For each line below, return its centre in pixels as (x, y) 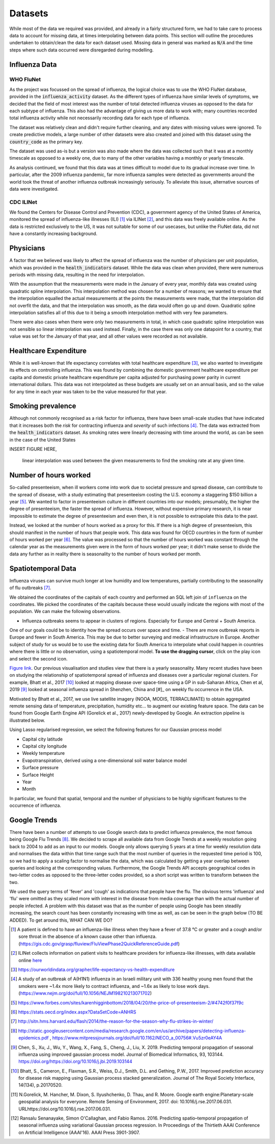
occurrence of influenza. (35, 805)
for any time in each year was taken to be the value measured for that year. (88, 391)
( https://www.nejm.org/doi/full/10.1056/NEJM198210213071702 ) (85, 993)
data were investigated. (34, 189)
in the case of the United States (43, 440)
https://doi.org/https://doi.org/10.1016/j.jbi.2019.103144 (75, 1061)
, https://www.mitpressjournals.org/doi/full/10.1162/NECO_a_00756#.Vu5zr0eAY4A (136, 1038)
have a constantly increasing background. (53, 234)
